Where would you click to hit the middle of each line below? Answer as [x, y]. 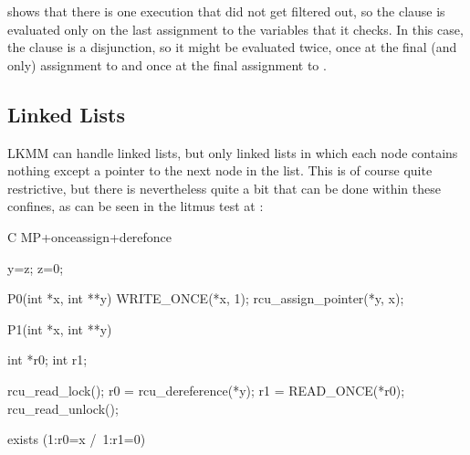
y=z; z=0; [36, 267]
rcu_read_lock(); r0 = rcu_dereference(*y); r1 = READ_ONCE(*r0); [206, 390]
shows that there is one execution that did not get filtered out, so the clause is [226, 11]
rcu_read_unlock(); [63, 408]
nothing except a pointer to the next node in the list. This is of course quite [220, 170]
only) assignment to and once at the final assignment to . [167, 64]
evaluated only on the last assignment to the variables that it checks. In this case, [235, 29]
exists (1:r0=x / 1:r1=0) [77, 439]
